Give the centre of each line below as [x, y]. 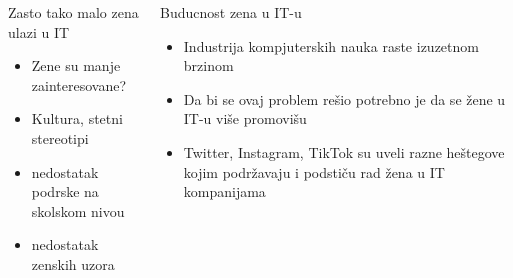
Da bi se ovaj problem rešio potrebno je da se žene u [344, 98]
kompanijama [224, 191]
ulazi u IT [39, 31]
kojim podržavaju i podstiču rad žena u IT [314, 171]
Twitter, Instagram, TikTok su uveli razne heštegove [344, 151]
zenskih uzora [73, 263]
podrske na [65, 191]
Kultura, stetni [77, 118]
